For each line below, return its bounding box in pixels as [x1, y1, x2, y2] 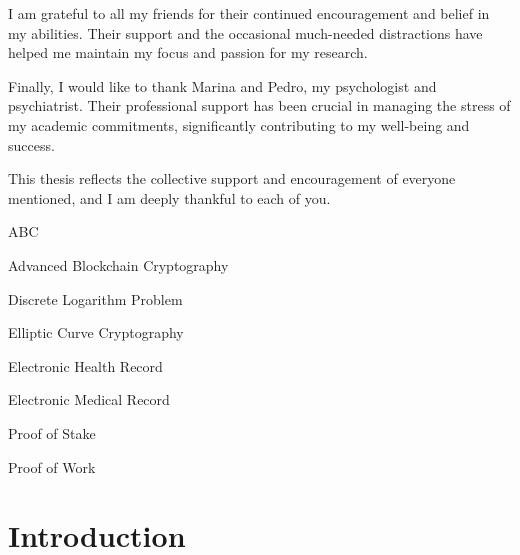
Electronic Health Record [8, 355, 163, 376]
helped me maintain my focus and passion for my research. [8, 42, 368, 63]
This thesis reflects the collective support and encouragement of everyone [8, 168, 456, 189]
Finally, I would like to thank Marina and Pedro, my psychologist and [8, 75, 437, 96]
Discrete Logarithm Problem [8, 288, 183, 309]
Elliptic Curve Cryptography [8, 322, 184, 343]
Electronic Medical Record [8, 389, 170, 410]
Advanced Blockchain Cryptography [8, 254, 229, 275]
